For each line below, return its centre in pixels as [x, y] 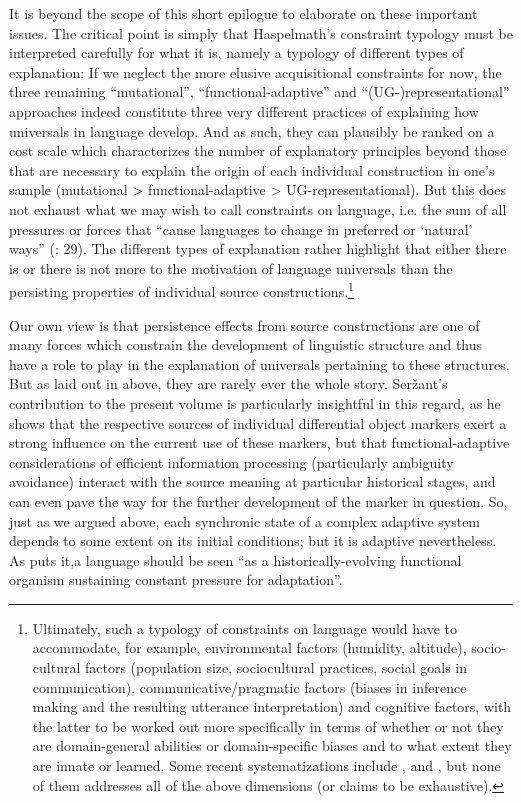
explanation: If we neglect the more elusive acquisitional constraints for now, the [255, 71]
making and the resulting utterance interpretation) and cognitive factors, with [272, 706]
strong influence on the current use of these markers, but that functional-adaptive [259, 442]
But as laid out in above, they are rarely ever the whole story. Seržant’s [228, 383]
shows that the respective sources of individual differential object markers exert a [258, 422]
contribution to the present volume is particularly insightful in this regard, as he [255, 402]
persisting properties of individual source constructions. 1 [181, 289]
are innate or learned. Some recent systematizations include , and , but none [266, 765]
